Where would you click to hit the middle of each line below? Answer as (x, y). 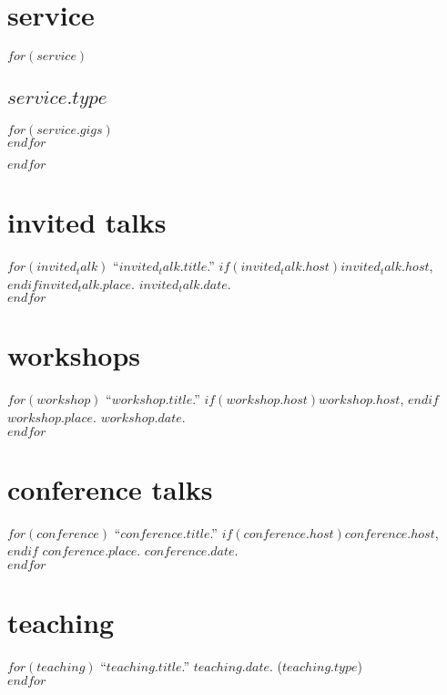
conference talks (110, 488)
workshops (74, 355)
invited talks (87, 222)
